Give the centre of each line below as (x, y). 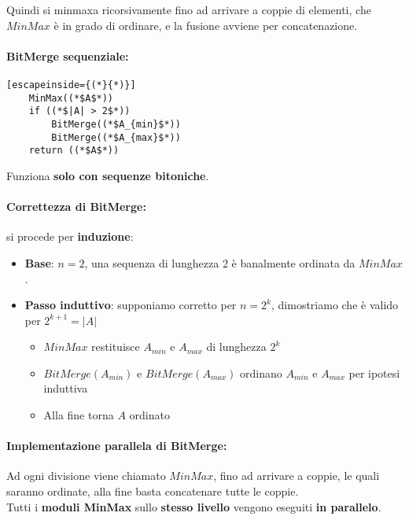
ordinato (149, 415)
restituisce (116, 347)
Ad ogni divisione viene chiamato (86, 476)
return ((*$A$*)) (74, 151)
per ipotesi (374, 372)
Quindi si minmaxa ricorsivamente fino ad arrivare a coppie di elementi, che (189, 9)
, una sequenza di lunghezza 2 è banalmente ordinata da (220, 262)
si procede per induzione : (70, 236)
